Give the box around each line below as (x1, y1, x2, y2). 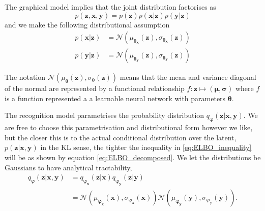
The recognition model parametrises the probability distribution (5, 110, 204, 120)
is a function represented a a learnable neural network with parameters (5, 93, 226, 103)
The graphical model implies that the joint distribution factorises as (5, 2, 216, 12)
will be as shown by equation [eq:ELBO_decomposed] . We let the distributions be (5, 152, 261, 163)
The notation (5, 72, 46, 82)
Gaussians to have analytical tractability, (5, 162, 132, 172)
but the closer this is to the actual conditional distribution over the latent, (5, 132, 237, 142)
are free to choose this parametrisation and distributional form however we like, (5, 122, 253, 133)
